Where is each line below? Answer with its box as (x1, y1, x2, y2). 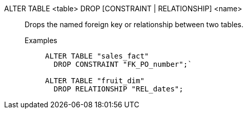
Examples (25, 36, 57, 45)
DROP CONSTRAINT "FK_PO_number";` (53, 60, 192, 68)
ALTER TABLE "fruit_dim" (45, 77, 145, 85)
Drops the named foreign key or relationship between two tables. (25, 20, 243, 29)
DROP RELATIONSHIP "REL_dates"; (53, 85, 183, 93)
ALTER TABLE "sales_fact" (45, 52, 149, 60)
